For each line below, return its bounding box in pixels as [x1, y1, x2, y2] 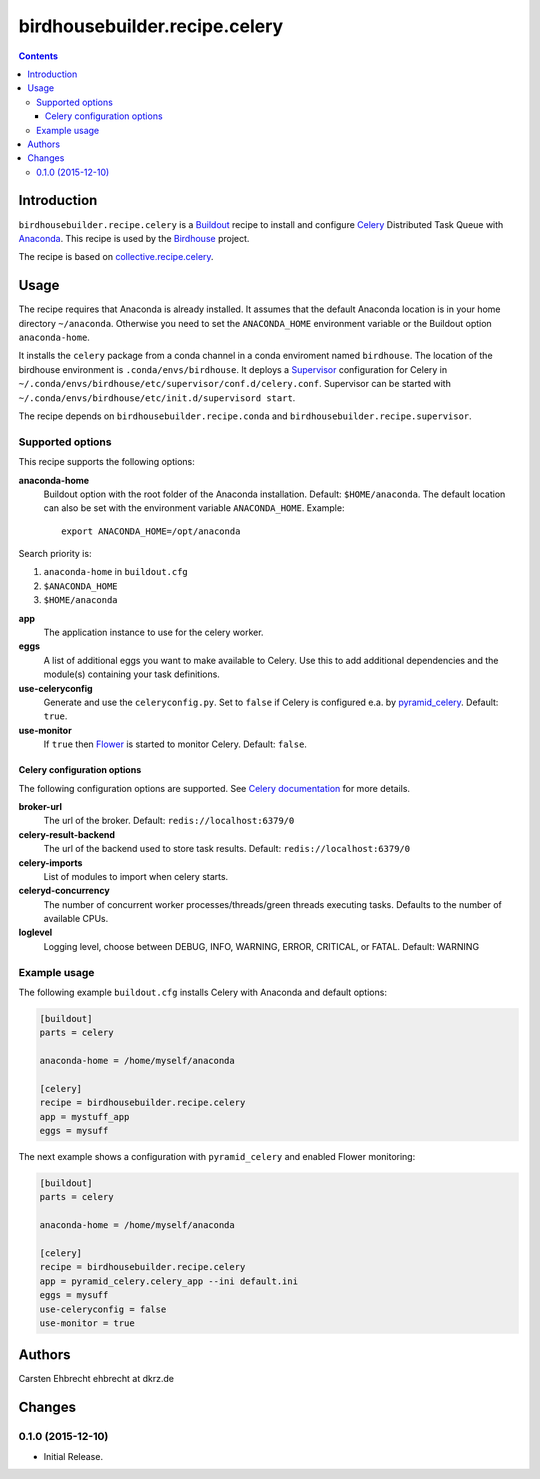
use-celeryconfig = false [39, 1303, 167, 1315]
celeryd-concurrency [18, 885, 110, 897]
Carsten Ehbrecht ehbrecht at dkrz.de [18, 1373, 175, 1385]
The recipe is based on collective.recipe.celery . [18, 251, 214, 263]
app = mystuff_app [39, 1111, 130, 1122]
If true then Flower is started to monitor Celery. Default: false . [43, 738, 307, 750]
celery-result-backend [18, 828, 115, 840]
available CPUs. [43, 913, 109, 925]
